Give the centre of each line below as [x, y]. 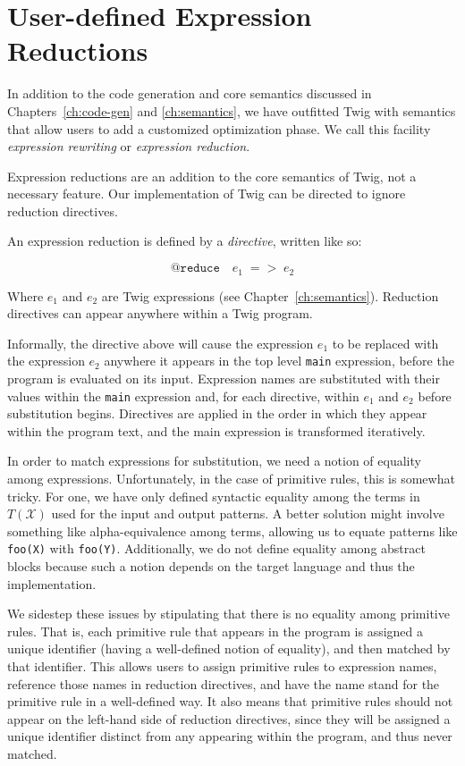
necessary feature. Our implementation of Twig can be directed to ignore [207, 194]
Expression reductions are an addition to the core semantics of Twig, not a [212, 176]
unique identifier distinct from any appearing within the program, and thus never [230, 736]
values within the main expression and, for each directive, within [183, 396]
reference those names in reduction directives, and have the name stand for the [224, 683]
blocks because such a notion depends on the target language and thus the [211, 566]
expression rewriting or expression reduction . [129, 146]
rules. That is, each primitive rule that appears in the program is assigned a [216, 631]
